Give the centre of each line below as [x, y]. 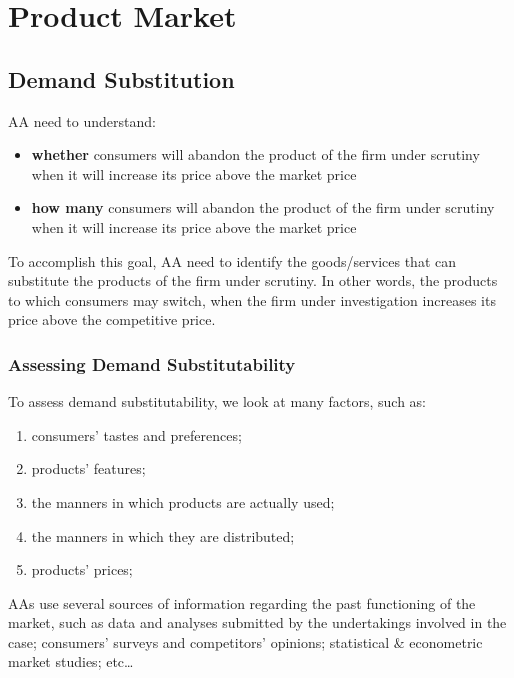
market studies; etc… [71, 661]
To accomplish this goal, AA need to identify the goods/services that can [232, 260]
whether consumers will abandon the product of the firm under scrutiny [255, 154]
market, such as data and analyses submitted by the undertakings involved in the [257, 622]
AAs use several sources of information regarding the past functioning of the [242, 602]
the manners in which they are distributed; [163, 535]
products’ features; [88, 468]
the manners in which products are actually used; [183, 501]
